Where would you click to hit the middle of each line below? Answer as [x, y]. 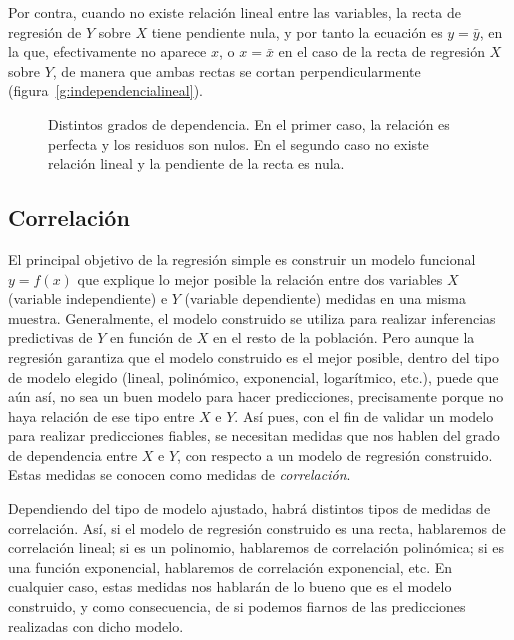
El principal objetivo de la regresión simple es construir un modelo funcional [242, 258]
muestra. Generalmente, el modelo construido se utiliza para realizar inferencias [252, 317]
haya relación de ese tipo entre [101, 415]
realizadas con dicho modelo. [96, 625]
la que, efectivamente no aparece [107, 51]
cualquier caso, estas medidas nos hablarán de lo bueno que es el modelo [230, 586]
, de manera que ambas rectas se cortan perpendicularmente [236, 70]
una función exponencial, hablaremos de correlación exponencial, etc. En [230, 566]
